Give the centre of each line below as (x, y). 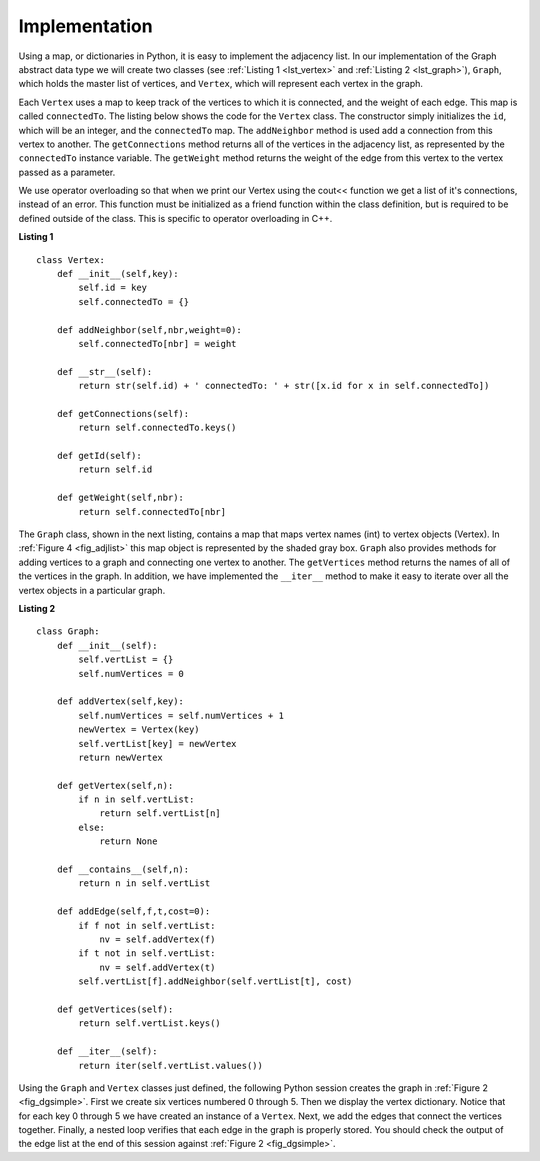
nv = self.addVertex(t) (157, 967)
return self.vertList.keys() (150, 1023)
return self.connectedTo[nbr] (152, 511)
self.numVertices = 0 (131, 673)
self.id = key (113, 288)
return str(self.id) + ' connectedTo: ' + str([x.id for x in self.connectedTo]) (284, 386)
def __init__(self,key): (117, 274)
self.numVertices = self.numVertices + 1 (181, 715)
